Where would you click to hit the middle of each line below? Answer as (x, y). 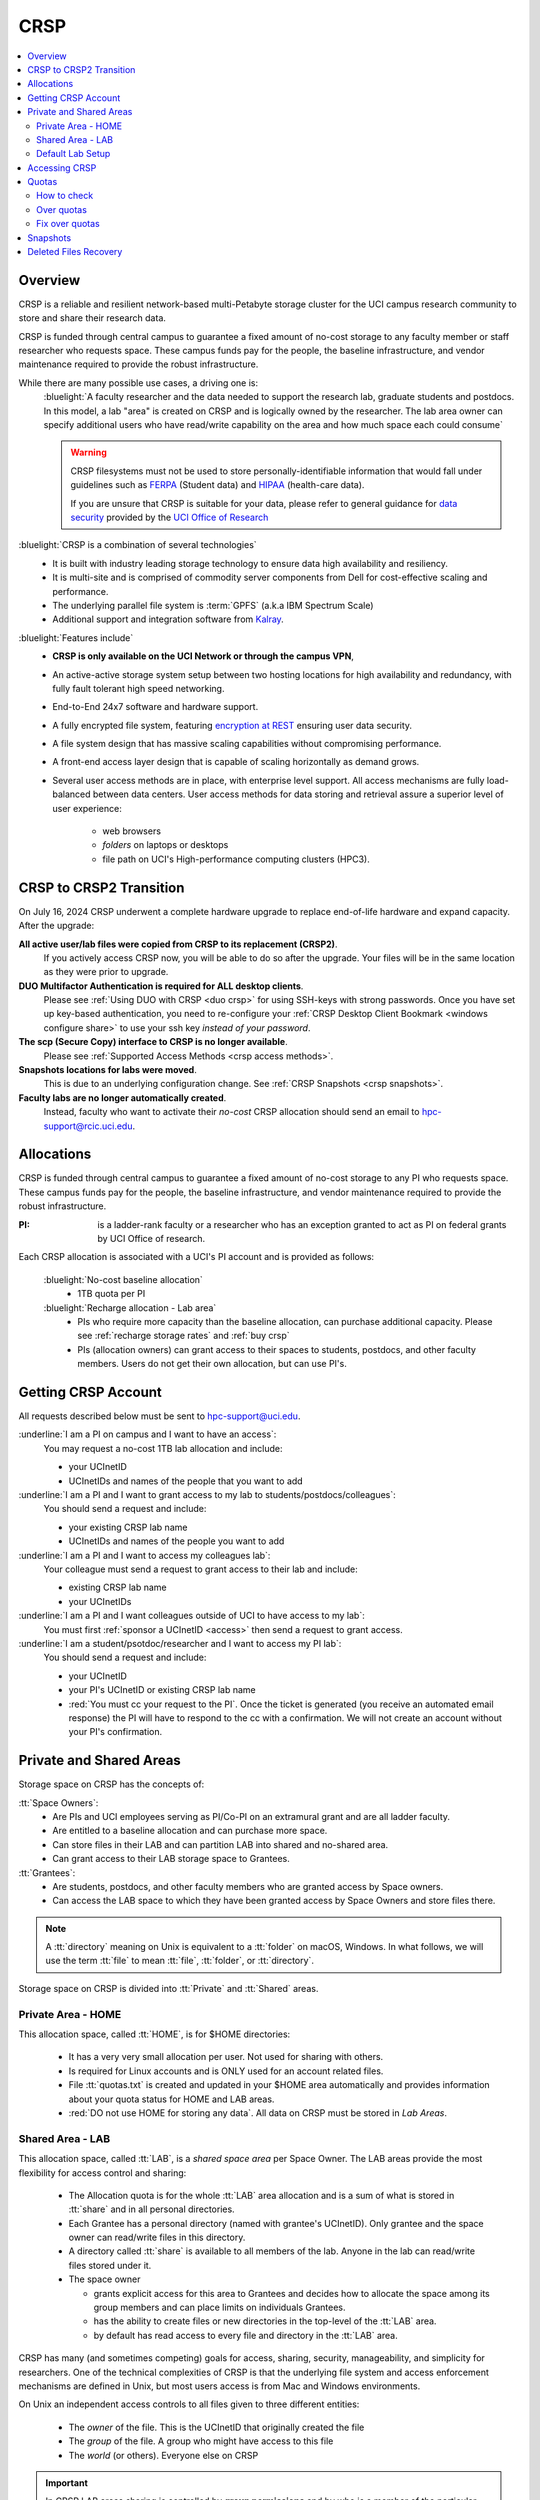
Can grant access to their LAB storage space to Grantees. (171, 1859)
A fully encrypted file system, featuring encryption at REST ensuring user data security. (232, 725)
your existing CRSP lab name (128, 1527)
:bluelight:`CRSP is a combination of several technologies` (137, 545)
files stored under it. (110, 2265)
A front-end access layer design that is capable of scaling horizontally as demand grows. (236, 762)
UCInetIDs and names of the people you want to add (176, 1541)
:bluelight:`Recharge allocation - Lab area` (130, 1307)
